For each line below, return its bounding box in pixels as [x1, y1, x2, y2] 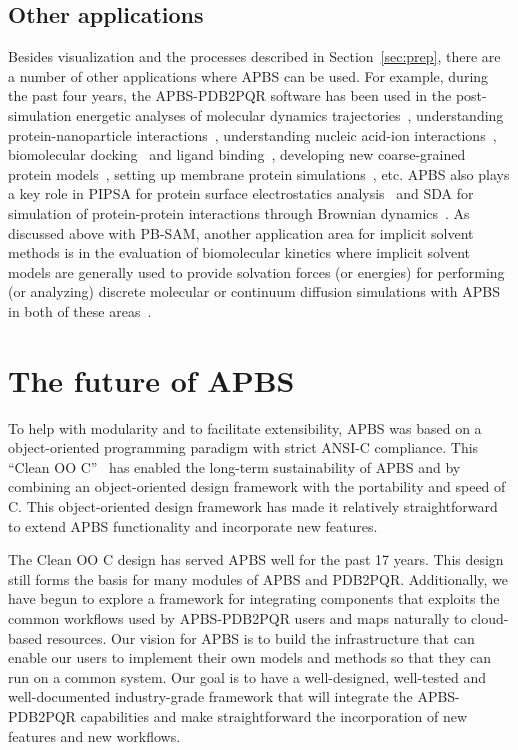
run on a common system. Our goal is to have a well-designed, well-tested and [8, 666, 486, 687]
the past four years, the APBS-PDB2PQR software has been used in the [8, 85, 452, 106]
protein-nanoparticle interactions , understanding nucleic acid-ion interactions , [8, 124, 497, 145]
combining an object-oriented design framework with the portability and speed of [8, 476, 506, 497]
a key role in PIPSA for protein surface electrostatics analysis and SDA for [8, 183, 474, 204]
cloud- [471, 607, 509, 628]
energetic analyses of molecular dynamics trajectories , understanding [76, 104, 504, 125]
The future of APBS [8, 359, 295, 400]
